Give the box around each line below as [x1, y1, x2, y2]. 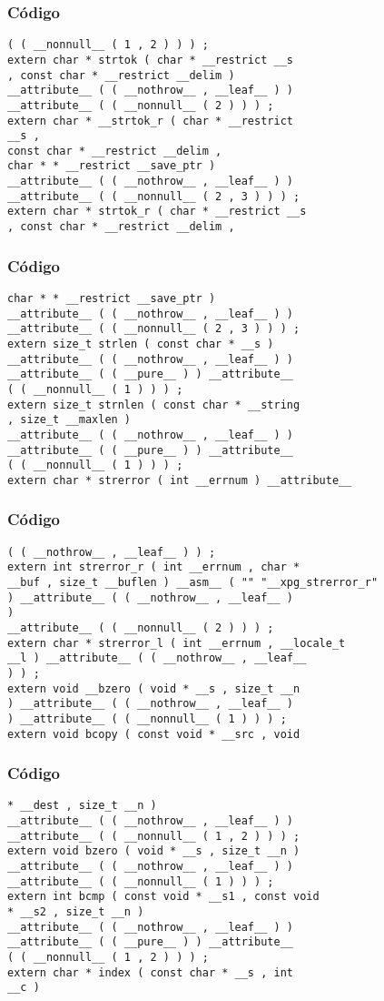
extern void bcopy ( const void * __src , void [7, 727, 300, 741]
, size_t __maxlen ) [7, 413, 132, 427]
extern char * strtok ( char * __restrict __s [7, 53, 293, 66]
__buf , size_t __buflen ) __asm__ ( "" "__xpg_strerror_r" [7, 576, 379, 590]
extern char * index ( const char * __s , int [7, 966, 293, 979]
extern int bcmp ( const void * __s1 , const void [7, 890, 320, 904]
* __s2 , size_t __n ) [7, 905, 144, 919]
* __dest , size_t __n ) [7, 799, 157, 813]
